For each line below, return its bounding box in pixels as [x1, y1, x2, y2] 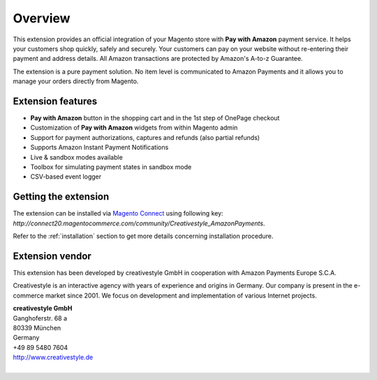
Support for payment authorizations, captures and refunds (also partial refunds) [30, 133, 260, 141]
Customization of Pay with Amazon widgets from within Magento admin [30, 123, 238, 132]
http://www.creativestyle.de [13, 353, 94, 362]
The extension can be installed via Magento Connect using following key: [13, 209, 223, 218]
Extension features [13, 95, 98, 107]
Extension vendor [13, 250, 92, 262]
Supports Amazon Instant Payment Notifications [30, 143, 169, 152]
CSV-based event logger [30, 172, 102, 181]
